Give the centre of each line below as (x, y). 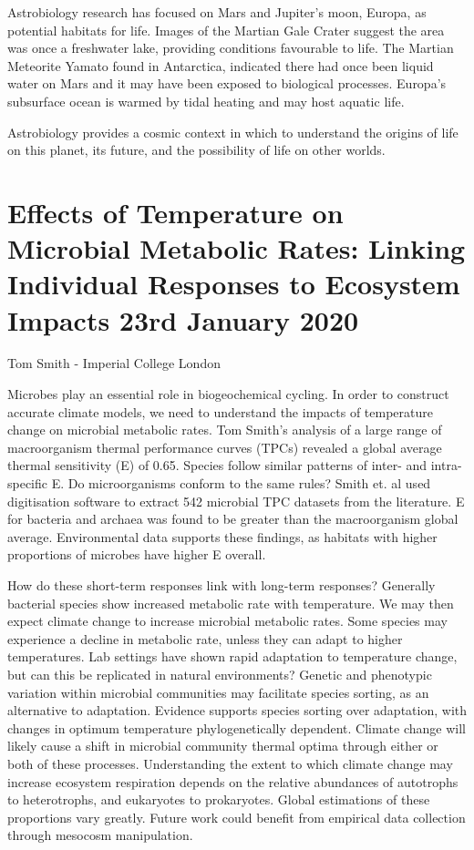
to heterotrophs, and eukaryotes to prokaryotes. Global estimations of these (219, 799)
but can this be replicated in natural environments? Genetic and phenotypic (220, 674)
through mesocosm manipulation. (100, 835)
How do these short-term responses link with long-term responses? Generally (222, 584)
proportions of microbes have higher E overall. (137, 554)
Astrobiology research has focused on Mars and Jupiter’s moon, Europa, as (217, 12)
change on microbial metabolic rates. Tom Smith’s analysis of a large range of (225, 430)
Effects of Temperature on (175, 212)
